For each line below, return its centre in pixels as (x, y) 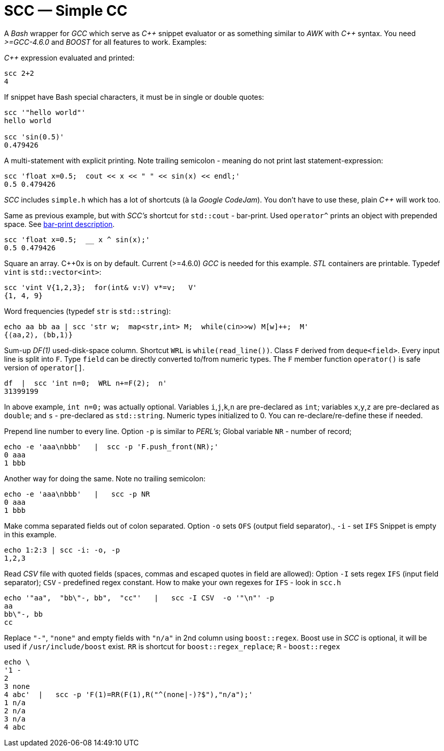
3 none (17, 686)
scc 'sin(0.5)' (34, 137)
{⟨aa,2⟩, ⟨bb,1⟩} (38, 335)
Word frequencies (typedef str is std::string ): (87, 311)
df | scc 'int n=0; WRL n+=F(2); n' (86, 383)
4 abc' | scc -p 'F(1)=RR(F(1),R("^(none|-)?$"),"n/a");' (128, 694)
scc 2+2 (19, 73)
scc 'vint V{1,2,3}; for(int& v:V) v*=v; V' (101, 287)
